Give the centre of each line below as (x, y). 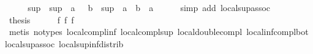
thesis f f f (41, 19)
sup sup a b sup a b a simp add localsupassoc (149, 7)
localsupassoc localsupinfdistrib (64, 43)
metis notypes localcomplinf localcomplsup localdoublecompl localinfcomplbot (159, 32)
